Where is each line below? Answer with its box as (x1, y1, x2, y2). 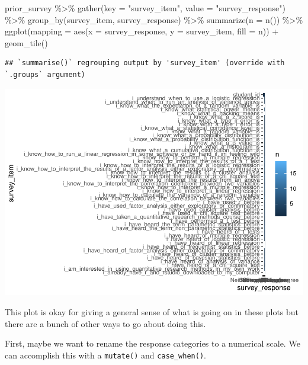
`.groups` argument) (5, 70, 86, 79)
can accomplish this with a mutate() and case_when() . (5, 348, 206, 361)
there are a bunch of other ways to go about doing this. (5, 317, 206, 329)
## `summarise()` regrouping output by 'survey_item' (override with (5, 59, 285, 68)
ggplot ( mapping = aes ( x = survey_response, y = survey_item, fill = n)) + (5, 25, 279, 37)
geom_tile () (5, 36, 48, 49)
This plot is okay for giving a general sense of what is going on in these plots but (5, 306, 299, 318)
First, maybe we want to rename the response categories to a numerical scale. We (5, 337, 300, 350)
